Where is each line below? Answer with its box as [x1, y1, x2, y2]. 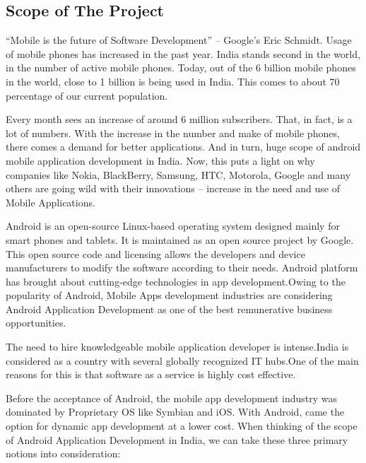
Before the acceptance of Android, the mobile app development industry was [6, 390, 338, 405]
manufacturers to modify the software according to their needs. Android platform [6, 260, 358, 275]
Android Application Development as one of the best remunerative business [6, 301, 333, 316]
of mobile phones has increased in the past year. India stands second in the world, [6, 46, 360, 61]
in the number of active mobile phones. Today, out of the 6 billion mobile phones [6, 60, 356, 75]
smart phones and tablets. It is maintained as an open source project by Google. [6, 232, 354, 247]
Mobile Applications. [6, 194, 95, 209]
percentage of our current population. [6, 88, 168, 102]
